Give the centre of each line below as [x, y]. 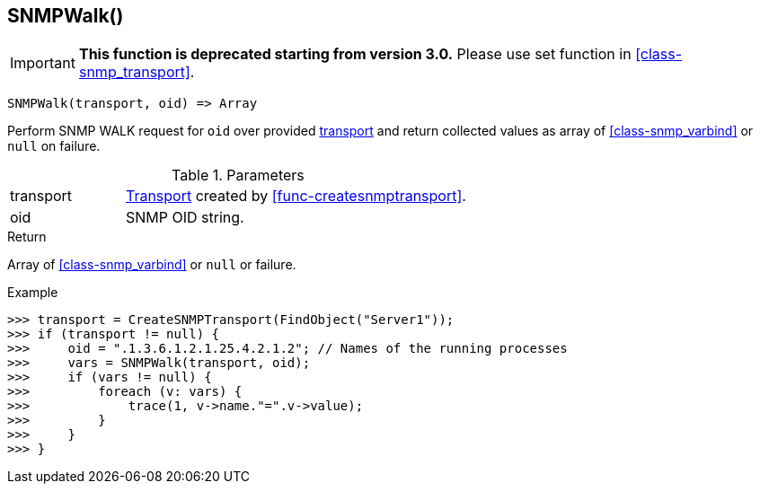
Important [43, 63]
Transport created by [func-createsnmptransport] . [296, 196]
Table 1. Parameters [238, 175]
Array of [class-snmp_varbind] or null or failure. [152, 265]
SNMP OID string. [185, 218]
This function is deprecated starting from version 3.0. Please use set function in [355, 54]
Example [33, 293]
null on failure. [54, 146]
